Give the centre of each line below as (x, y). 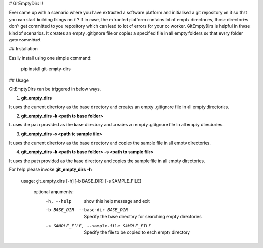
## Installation (23, 49)
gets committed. (25, 40)
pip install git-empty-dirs (46, 69)
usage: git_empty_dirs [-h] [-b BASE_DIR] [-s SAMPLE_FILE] (81, 181)
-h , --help (58, 201)
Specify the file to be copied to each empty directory (137, 232)
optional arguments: (54, 192)
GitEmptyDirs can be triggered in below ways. (55, 89)
